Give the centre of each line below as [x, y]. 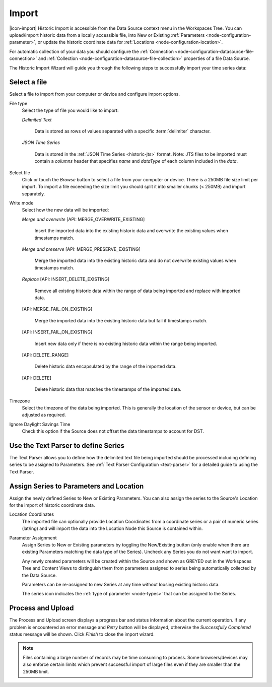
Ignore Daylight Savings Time [40, 424]
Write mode [21, 203]
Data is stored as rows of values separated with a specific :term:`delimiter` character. [123, 131]
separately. [33, 193]
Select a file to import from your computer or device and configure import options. [95, 94]
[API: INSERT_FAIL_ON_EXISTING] [57, 332]
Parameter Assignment [33, 538]
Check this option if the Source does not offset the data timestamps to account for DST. [113, 431]
